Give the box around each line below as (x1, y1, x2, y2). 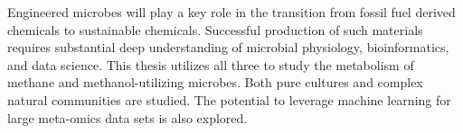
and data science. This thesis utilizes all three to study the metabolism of (7, 55, 414, 74)
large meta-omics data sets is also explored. (7, 108, 248, 127)
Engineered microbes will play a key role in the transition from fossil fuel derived (7, 3, 456, 21)
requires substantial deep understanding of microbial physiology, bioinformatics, (7, 38, 449, 57)
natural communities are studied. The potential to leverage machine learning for (7, 90, 451, 109)
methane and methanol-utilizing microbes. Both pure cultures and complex (7, 73, 423, 92)
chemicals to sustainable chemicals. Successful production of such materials (7, 20, 423, 39)
